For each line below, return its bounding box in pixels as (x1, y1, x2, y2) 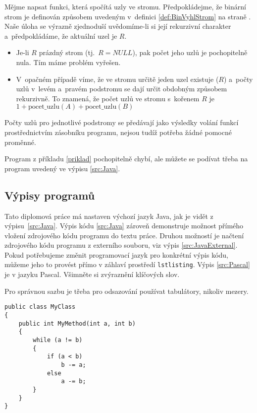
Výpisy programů (4, 187, 95, 203)
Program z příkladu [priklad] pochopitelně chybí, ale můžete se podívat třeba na (4, 153, 248, 164)
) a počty (224, 73, 253, 84)
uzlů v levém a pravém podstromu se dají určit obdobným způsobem (16, 83, 227, 94)
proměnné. (4, 137, 36, 147)
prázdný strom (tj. (39, 47, 95, 58)
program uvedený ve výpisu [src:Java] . (4, 163, 120, 173)
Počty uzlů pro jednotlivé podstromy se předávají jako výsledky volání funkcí (4, 117, 239, 128)
